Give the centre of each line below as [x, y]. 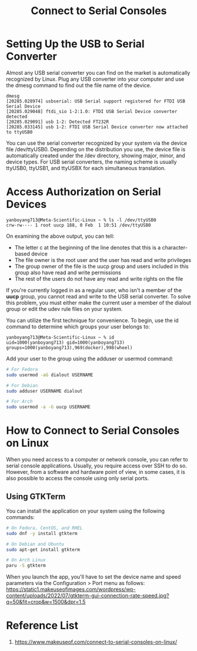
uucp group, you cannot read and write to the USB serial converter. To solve [98, 296]
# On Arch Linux [26, 560]
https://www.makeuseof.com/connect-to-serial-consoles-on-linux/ [96, 642]
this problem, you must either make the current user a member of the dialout [99, 303]
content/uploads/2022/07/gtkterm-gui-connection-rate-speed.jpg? [88, 596]
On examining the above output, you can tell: [60, 236]
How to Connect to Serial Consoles [93, 431]
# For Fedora [22, 369]
